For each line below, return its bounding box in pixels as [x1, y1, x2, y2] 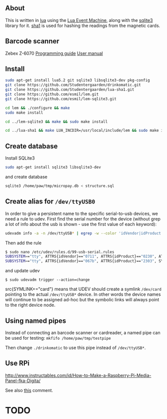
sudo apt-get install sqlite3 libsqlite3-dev [5, 165, 101, 170]
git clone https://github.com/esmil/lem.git [5, 92, 99, 97]
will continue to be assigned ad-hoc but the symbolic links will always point [5, 297, 160, 303]
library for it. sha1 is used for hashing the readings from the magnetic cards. [5, 22, 161, 28]
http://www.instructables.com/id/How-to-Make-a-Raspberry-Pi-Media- [5, 372, 152, 378]
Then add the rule [5, 239, 42, 246]
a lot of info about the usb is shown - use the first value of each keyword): [5, 221, 157, 227]
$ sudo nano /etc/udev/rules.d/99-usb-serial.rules [5, 249, 114, 254]
